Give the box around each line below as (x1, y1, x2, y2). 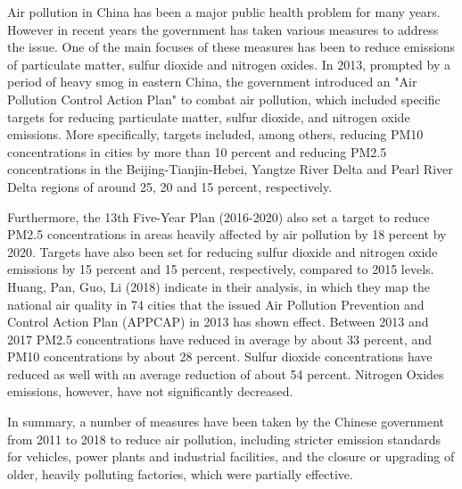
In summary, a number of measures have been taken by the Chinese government (7, 412, 445, 431)
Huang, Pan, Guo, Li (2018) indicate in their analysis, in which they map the (7, 277, 430, 295)
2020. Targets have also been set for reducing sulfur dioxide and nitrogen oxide (7, 242, 438, 261)
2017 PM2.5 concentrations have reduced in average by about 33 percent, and (7, 329, 433, 348)
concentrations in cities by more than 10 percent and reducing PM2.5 (7, 142, 387, 161)
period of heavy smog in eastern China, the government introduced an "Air (7, 72, 417, 91)
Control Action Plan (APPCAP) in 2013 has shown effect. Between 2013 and (7, 312, 429, 331)
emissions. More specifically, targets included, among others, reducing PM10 (7, 125, 424, 144)
